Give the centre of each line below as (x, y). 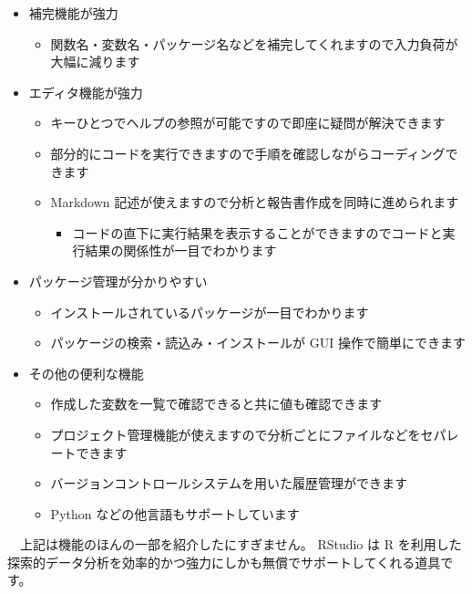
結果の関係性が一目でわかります (181, 250)
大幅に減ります (95, 62)
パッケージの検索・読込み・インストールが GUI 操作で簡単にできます (258, 343)
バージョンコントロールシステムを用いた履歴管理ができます (229, 483)
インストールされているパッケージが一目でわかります (210, 312)
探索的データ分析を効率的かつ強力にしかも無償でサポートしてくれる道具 (224, 562)
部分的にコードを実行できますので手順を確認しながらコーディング (248, 153)
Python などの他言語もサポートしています (175, 513)
